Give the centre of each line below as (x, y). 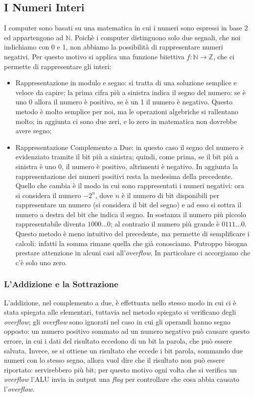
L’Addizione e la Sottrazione (61, 284)
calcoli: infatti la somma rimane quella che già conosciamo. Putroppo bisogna (131, 243)
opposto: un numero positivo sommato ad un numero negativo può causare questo (127, 331)
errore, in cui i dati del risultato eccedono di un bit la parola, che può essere (118, 341)
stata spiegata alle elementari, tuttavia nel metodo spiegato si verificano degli (120, 312)
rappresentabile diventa (50, 224)
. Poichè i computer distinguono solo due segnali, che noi (156, 37)
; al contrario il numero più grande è (165, 224)
